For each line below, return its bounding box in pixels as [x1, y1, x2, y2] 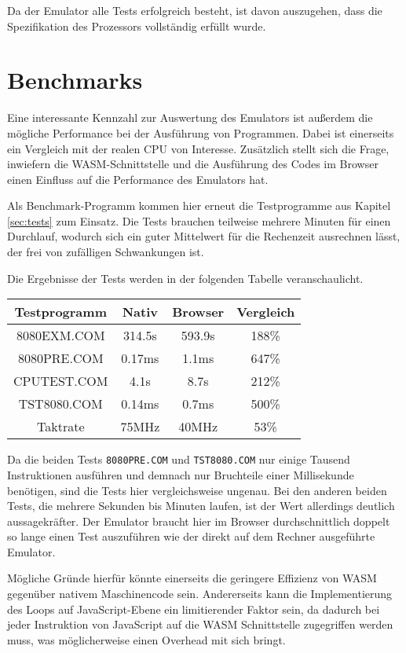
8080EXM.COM [16, 326, 105, 345]
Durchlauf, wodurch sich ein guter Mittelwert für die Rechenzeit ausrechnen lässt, [7, 228, 401, 244]
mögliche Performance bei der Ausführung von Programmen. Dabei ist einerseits [7, 124, 394, 141]
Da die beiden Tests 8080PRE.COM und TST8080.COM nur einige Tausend [7, 451, 350, 468]
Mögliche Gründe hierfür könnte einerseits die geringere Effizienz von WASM [7, 570, 377, 586]
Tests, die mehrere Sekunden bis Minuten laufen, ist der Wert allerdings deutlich [7, 497, 395, 514]
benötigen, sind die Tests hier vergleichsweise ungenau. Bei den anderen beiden [7, 482, 387, 498]
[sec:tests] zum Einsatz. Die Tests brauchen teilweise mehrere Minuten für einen [7, 212, 391, 229]
